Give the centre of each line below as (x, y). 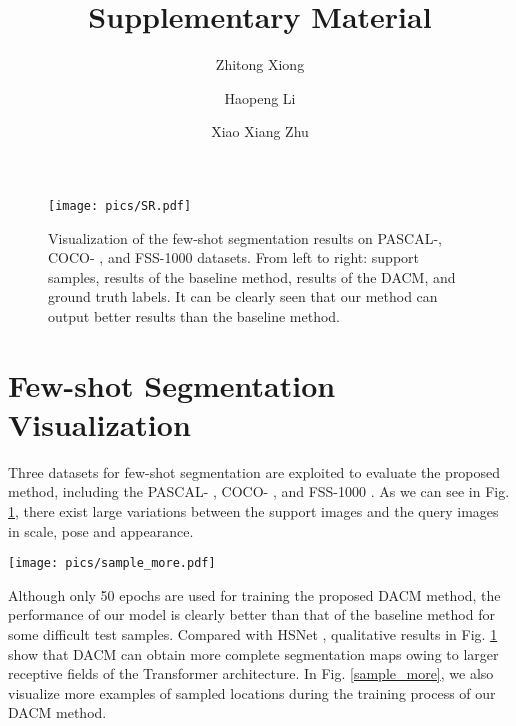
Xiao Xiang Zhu (260, 131)
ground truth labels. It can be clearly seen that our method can (243, 296)
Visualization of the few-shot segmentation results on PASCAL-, (245, 237)
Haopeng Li (260, 97)
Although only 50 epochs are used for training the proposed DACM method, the (254, 594)
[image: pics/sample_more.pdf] (112, 563)
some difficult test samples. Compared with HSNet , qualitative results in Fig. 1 (253, 634)
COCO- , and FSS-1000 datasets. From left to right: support (233, 257)
